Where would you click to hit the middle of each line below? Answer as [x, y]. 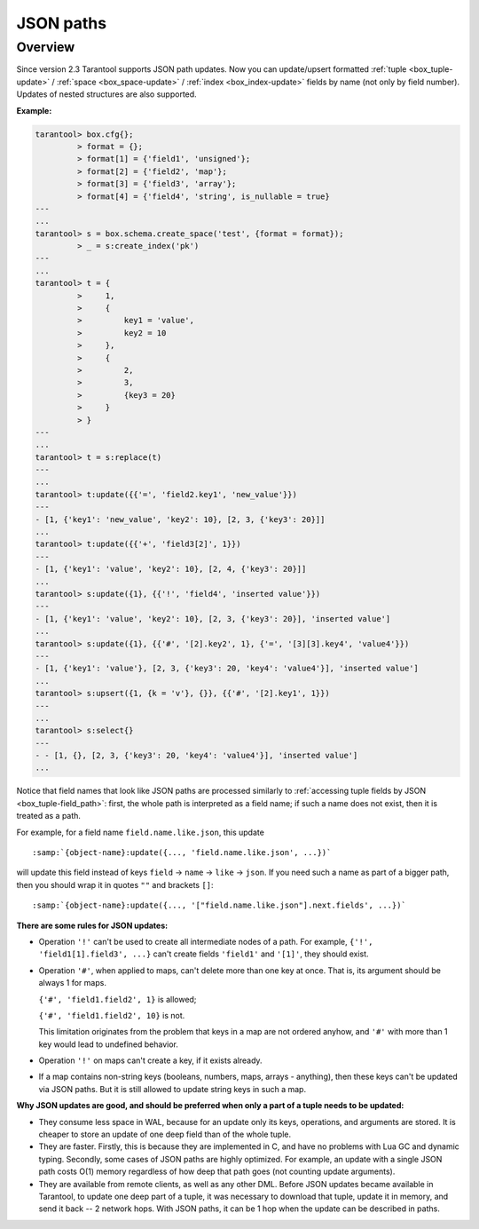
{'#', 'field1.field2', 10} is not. [112, 1015]
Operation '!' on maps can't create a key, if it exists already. [150, 1060]
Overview [46, 47]
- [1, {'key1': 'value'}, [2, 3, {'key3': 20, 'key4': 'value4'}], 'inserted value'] [227, 669]
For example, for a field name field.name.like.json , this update [141, 832]
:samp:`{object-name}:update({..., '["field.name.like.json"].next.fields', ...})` [220, 905]
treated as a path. [49, 816]
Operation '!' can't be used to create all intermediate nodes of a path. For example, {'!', [206, 941]
